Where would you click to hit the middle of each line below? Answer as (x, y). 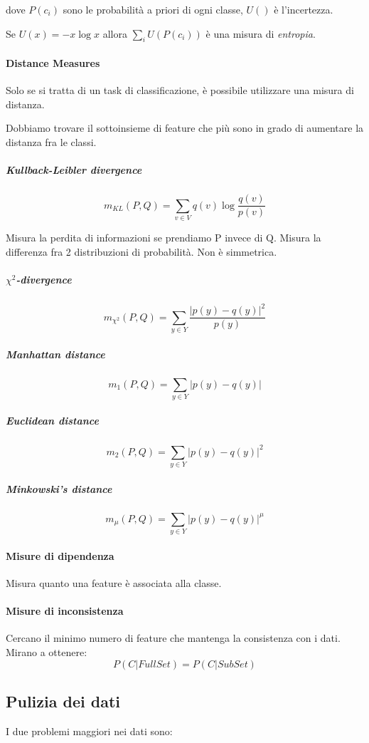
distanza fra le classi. (51, 141)
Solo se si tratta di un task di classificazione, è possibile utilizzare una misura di (180, 90)
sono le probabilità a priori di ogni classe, (153, 9)
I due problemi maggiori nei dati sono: (89, 731)
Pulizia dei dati (63, 701)
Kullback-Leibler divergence (74, 170)
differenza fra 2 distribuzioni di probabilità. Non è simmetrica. (141, 251)
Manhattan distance (55, 354)
